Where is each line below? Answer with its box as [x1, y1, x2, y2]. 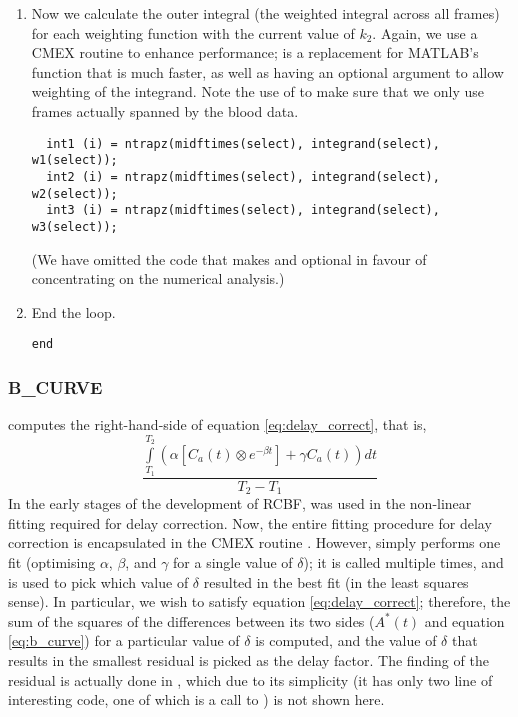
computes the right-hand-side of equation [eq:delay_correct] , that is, [8, 414, 427, 435]
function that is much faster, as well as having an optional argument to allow [31, 61, 504, 82]
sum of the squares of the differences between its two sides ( [8, 610, 375, 631]
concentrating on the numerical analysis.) [31, 268, 285, 289]
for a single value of [173, 551, 293, 572]
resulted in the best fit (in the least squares [203, 571, 469, 592]
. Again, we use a [372, 22, 478, 43]
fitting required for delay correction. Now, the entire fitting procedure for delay [8, 512, 492, 533]
